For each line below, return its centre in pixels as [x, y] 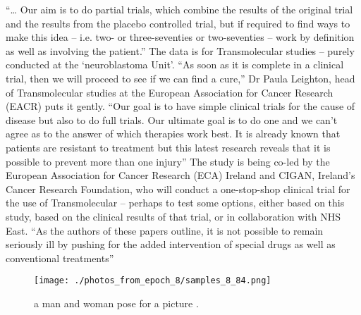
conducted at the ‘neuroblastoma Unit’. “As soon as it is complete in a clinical [175, 64]
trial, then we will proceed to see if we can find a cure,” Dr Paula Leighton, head [180, 78]
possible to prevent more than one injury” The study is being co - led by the [168, 161]
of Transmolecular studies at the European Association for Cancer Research [170, 92]
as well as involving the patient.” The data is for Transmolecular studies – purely [180, 50]
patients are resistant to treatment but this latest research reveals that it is [168, 147]
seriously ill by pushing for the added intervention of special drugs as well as [171, 244]
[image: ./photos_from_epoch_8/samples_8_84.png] [153, 281]
